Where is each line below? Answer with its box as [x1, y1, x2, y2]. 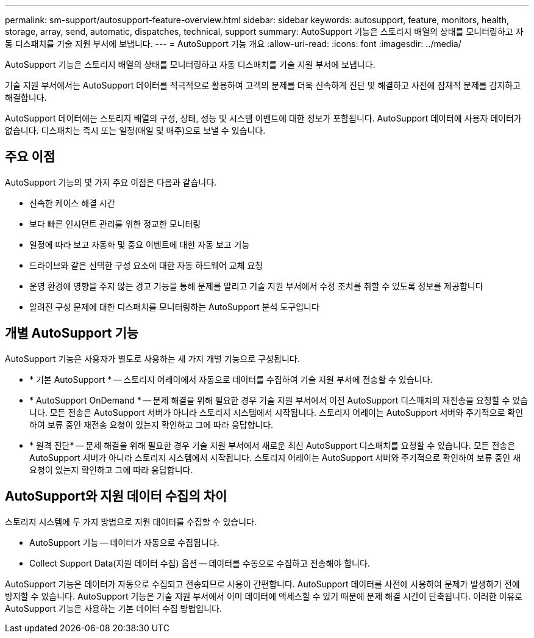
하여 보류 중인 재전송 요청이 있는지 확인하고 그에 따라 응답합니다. [29, 419, 274, 430]
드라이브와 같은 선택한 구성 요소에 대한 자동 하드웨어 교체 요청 [29, 259, 263, 270]
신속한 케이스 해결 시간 [29, 197, 115, 208]
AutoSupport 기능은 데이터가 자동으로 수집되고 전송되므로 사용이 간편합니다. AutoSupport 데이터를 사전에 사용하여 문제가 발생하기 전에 [5, 578, 520, 589]
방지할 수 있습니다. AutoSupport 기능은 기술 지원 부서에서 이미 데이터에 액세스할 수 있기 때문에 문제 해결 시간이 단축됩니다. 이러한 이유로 [5, 590, 523, 601]
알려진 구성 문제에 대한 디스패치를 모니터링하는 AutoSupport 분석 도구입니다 [29, 301, 319, 312]
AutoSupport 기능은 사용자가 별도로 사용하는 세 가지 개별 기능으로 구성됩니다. [5, 353, 300, 364]
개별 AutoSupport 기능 [5, 325, 139, 341]
